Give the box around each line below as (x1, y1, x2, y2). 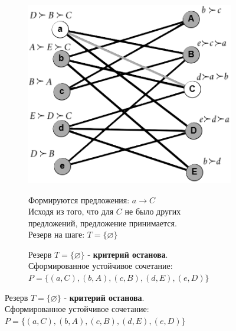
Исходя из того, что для (28, 205, 114, 218)
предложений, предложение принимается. (28, 216, 177, 229)
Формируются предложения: (28, 193, 130, 206)
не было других (124, 205, 181, 218)
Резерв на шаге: (28, 228, 85, 241)
